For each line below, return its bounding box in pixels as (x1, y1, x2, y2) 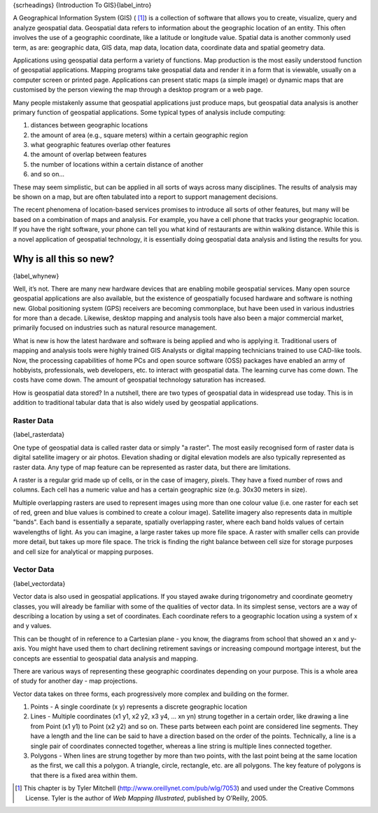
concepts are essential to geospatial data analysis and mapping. (13, 654, 199, 662)
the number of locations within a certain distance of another (30, 160, 204, 168)
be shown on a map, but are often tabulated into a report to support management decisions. (13, 193, 278, 201)
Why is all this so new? (13, 253, 115, 265)
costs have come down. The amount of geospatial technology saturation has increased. (13, 375, 266, 384)
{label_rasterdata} (13, 431, 65, 439)
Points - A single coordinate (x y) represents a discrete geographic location (30, 702, 248, 711)
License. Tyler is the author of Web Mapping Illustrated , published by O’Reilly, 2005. (25, 793, 268, 802)
